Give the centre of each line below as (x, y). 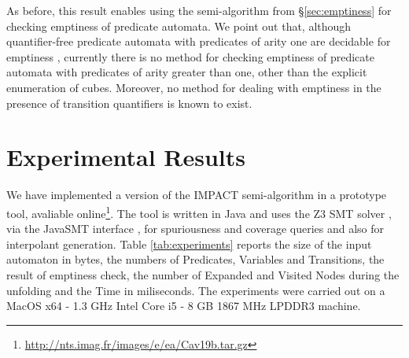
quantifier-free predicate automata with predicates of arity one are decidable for (199, 41)
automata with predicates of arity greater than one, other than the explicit (187, 72)
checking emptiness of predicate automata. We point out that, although (179, 26)
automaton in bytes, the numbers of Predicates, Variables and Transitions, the (195, 259)
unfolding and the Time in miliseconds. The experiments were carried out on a (196, 290)
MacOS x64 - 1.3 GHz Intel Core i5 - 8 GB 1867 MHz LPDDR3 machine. (184, 306)
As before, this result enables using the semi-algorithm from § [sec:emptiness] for (199, 10)
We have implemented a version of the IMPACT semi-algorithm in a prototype (197, 195)
